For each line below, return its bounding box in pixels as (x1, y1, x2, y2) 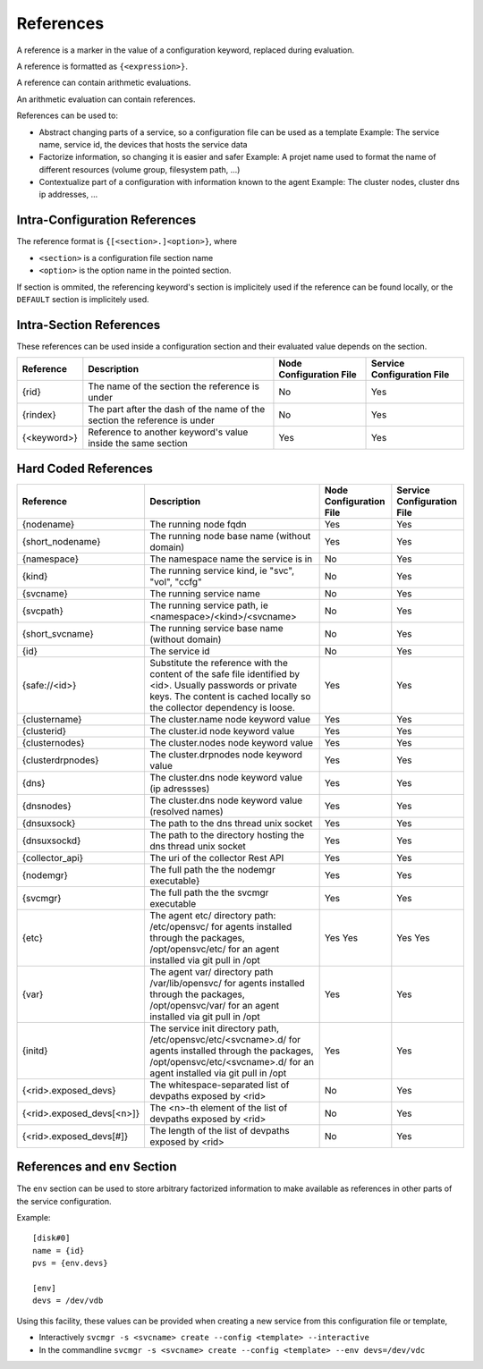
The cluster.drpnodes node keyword (148, 748, 303, 760)
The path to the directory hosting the (148, 828, 305, 841)
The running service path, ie (148, 599, 268, 612)
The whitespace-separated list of (148, 1078, 290, 1091)
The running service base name (148, 621, 284, 634)
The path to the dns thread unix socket (148, 816, 313, 829)
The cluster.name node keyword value (148, 713, 310, 725)
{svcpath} (21, 604, 64, 617)
